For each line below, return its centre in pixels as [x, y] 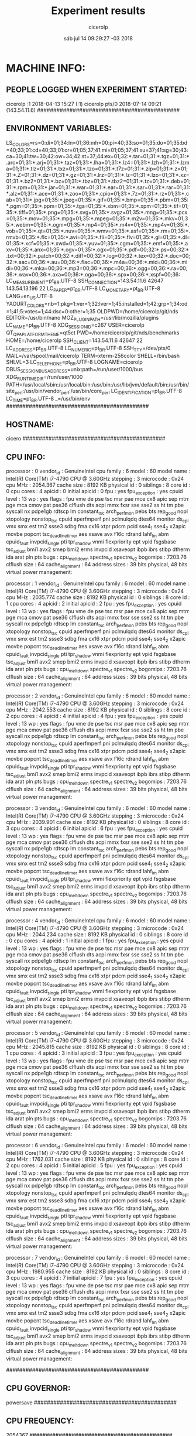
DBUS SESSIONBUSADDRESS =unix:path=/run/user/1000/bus [75, 370]
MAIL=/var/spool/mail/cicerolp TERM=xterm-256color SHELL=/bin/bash [93, 355]
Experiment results [98, 11]
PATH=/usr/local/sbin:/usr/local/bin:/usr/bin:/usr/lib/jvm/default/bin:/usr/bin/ [98, 384]
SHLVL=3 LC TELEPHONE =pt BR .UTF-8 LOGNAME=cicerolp [74, 363]
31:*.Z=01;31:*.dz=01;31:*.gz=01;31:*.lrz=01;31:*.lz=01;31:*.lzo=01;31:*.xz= [98, 175]
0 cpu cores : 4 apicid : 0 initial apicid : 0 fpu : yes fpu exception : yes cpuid [94, 492]
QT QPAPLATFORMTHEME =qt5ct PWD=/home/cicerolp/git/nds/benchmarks [93, 333]
